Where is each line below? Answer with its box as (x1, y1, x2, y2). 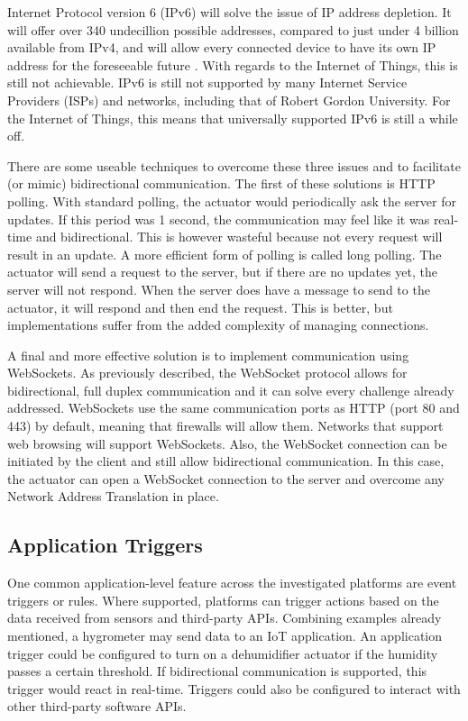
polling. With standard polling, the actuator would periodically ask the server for (7, 191, 456, 210)
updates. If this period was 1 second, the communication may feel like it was (7, 209, 430, 228)
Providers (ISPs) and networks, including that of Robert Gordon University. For (7, 90, 451, 109)
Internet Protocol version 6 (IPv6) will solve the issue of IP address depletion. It (7, 3, 452, 21)
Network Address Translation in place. (7, 487, 219, 506)
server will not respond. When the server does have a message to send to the (7, 279, 430, 298)
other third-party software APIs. (7, 697, 187, 716)
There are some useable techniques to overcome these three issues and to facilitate (7, 156, 462, 175)
